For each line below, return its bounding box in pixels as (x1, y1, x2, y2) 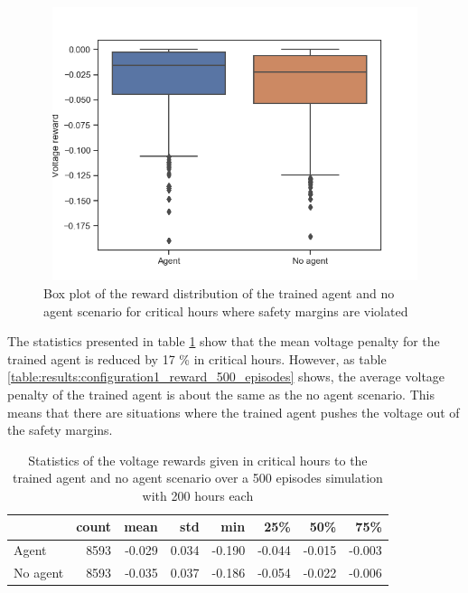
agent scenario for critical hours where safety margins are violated (43, 301, 408, 320)
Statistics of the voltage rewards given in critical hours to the (28, 450, 368, 469)
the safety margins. (7, 420, 113, 439)
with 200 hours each (142, 485, 254, 504)
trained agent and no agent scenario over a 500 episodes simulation (12, 468, 383, 487)
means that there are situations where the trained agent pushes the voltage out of (7, 402, 460, 421)
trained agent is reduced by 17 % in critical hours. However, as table (7, 349, 387, 368)
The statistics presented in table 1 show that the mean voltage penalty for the (7, 332, 440, 351)
